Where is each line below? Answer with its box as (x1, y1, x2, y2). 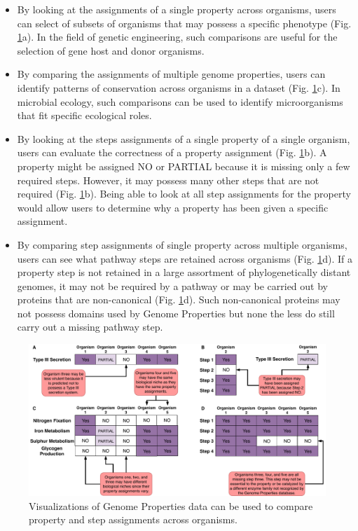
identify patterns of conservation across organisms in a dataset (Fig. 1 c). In (17, 80, 340, 95)
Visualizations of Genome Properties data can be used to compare (29, 498, 313, 513)
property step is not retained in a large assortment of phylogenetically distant (17, 265, 351, 280)
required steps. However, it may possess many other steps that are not (17, 172, 319, 187)
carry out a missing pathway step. (17, 319, 163, 334)
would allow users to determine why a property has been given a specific (17, 200, 329, 214)
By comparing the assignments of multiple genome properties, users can (17, 67, 326, 81)
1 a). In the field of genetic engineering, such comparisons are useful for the (17, 29, 338, 44)
